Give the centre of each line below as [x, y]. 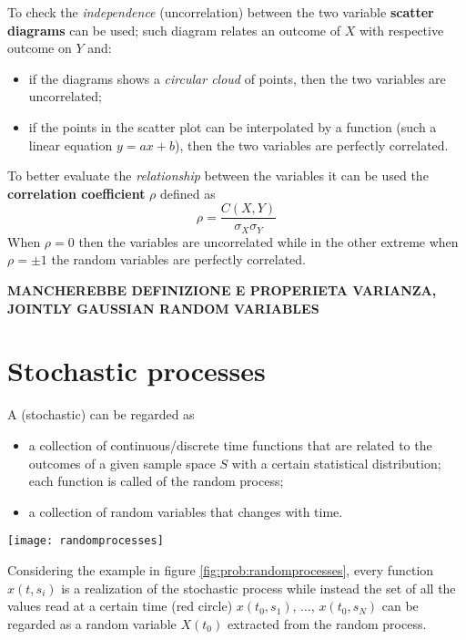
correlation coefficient [76, 193]
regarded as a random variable [92, 623]
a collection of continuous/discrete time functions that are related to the [230, 444]
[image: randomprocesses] [86, 541]
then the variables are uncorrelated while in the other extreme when [268, 241]
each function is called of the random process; [156, 481]
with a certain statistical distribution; [336, 463]
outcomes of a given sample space [122, 463]
